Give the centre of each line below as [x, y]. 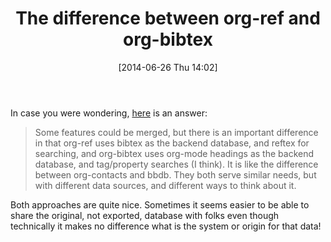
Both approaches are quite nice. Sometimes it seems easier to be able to [160, 204]
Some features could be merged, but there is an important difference [176, 132]
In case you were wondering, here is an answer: [109, 113]
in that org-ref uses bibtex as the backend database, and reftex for [172, 143]
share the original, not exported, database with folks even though [145, 215]
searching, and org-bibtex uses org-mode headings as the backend [174, 153]
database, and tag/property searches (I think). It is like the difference [176, 164]
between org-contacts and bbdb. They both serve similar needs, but [175, 174]
